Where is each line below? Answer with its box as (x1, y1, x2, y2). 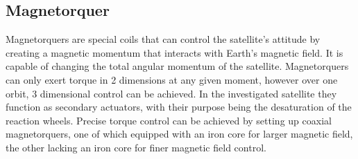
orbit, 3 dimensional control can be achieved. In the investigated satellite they (6, 86, 337, 100)
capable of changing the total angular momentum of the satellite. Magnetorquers (6, 59, 349, 73)
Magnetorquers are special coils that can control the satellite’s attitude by (6, 32, 321, 46)
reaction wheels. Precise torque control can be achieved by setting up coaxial (6, 113, 332, 127)
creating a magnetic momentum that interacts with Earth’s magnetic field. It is (6, 45, 343, 59)
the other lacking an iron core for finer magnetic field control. (6, 140, 266, 154)
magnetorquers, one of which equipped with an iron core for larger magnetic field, (6, 127, 353, 141)
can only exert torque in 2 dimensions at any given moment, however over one (6, 72, 338, 86)
